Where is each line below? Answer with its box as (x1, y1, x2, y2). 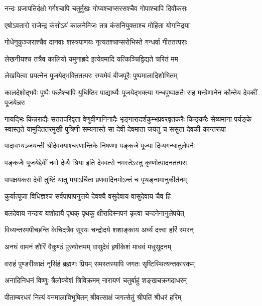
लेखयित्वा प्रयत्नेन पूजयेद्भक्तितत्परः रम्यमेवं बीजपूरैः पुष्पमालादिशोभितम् (5, 70, 178, 81)
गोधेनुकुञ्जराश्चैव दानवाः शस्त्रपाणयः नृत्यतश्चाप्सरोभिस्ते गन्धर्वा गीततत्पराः (5, 37, 187, 47)
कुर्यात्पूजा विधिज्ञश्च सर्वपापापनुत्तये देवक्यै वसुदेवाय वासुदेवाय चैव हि (5, 191, 171, 201)
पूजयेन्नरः (5, 97, 26, 107)
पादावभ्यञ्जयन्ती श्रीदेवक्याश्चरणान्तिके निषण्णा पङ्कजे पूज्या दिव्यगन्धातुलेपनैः (5, 140, 195, 151)
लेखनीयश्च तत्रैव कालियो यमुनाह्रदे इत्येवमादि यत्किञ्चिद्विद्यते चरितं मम (5, 53, 178, 64)
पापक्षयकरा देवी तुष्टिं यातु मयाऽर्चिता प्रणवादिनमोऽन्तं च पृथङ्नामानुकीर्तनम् (5, 174, 187, 184)
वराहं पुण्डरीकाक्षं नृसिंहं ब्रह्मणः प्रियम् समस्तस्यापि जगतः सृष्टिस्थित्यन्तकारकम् (5, 258, 195, 268)
